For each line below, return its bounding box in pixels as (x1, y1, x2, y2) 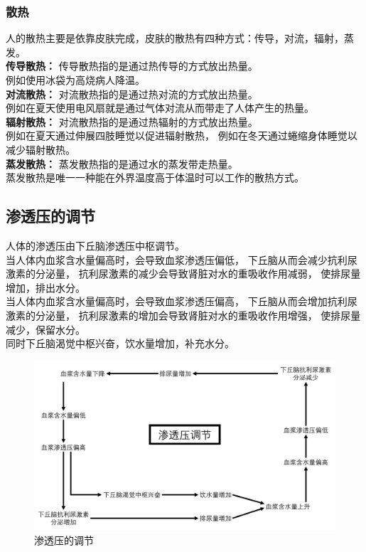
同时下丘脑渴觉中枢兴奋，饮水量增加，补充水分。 (6, 336, 235, 351)
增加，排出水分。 (6, 280, 85, 294)
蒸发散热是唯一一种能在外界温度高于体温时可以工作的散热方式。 (6, 170, 304, 185)
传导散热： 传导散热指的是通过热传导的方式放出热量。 (6, 58, 258, 73)
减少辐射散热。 (6, 142, 75, 156)
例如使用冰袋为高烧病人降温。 (6, 73, 145, 87)
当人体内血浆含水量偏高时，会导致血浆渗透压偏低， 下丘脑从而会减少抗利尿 (6, 252, 357, 267)
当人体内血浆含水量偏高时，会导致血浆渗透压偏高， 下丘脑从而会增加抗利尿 (6, 294, 357, 309)
